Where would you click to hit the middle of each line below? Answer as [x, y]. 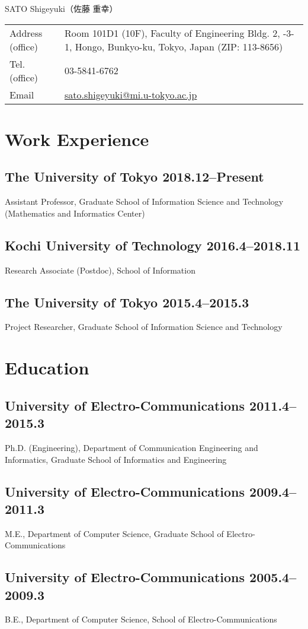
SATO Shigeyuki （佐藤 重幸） [61, 8]
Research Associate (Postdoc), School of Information [100, 270]
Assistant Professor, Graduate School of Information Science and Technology [144, 201]
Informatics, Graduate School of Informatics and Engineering [116, 459]
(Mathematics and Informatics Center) [75, 213]
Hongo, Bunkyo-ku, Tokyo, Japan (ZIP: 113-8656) [179, 46]
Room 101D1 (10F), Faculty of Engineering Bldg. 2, [172, 33]
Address [26, 33]
